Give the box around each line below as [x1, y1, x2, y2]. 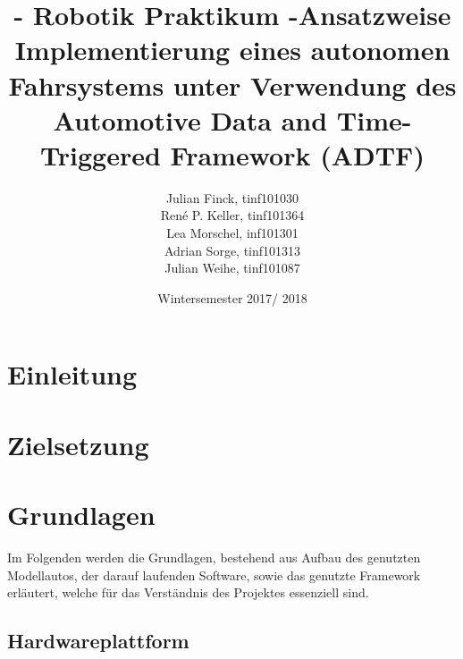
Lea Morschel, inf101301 [166, 224, 299, 242]
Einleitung [7, 356, 138, 393]
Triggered [40, 136, 161, 173]
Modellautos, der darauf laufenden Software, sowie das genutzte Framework [7, 565, 421, 584]
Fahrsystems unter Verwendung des [8, 66, 457, 103]
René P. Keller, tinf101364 [160, 206, 305, 224]
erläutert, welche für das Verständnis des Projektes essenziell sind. [7, 583, 369, 602]
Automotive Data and [53, 101, 328, 138]
